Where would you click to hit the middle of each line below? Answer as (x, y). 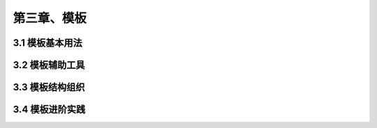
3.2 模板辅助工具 (49, 65)
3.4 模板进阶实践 (49, 110)
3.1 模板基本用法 (48, 43)
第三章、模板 (50, 18)
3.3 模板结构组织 (49, 87)
